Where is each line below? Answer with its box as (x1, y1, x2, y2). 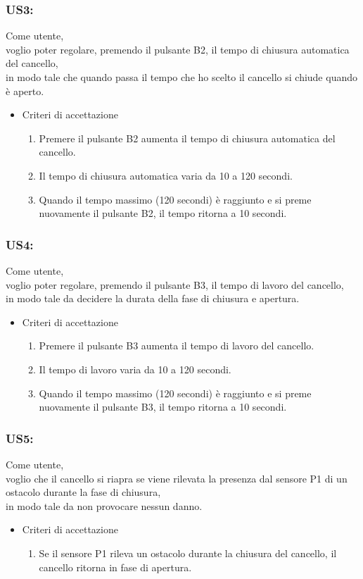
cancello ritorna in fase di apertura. (39, 559, 192, 574)
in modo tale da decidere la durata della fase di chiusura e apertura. (6, 291, 300, 306)
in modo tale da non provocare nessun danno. (6, 498, 203, 513)
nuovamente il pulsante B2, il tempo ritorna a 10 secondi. (39, 206, 287, 220)
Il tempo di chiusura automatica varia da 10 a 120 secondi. (39, 168, 293, 182)
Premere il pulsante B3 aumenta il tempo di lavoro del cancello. (39, 338, 314, 353)
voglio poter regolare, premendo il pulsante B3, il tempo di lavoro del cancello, (6, 277, 344, 292)
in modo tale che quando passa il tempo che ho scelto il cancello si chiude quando (6, 70, 357, 84)
